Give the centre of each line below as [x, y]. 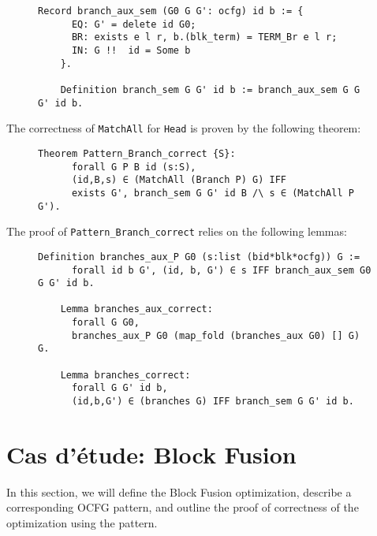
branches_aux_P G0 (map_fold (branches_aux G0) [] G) [216, 335]
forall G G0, [105, 323]
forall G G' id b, [119, 388]
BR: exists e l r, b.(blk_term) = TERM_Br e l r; [204, 37]
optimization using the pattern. [82, 523]
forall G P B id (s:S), [134, 167]
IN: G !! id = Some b [131, 50]
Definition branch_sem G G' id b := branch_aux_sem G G [210, 89]
